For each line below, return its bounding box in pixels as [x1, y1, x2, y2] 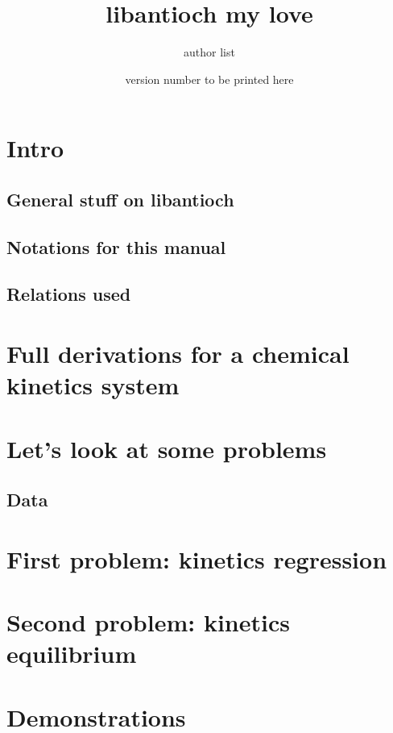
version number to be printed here [125, 70, 294, 87]
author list [184, 44, 235, 60]
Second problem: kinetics [6, 606, 290, 639]
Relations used [6, 281, 131, 306]
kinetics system [6, 369, 180, 402]
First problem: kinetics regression [6, 542, 387, 575]
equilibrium [6, 637, 137, 670]
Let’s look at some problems [6, 431, 327, 464]
